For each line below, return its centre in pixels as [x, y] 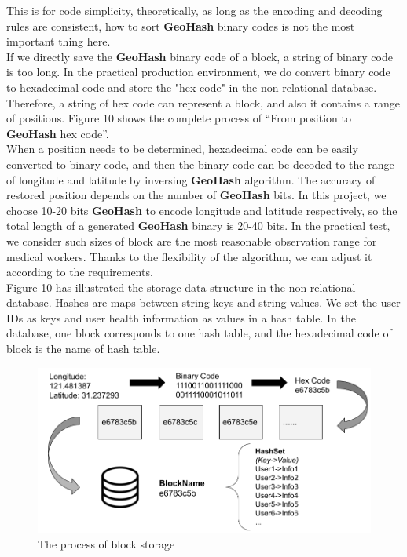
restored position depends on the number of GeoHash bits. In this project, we [196, 195]
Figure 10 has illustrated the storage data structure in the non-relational [181, 287]
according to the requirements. [80, 272]
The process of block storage [106, 543]
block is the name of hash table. [83, 349]
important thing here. [59, 41]
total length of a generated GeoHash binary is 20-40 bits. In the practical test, [198, 226]
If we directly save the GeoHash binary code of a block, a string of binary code [200, 56]
